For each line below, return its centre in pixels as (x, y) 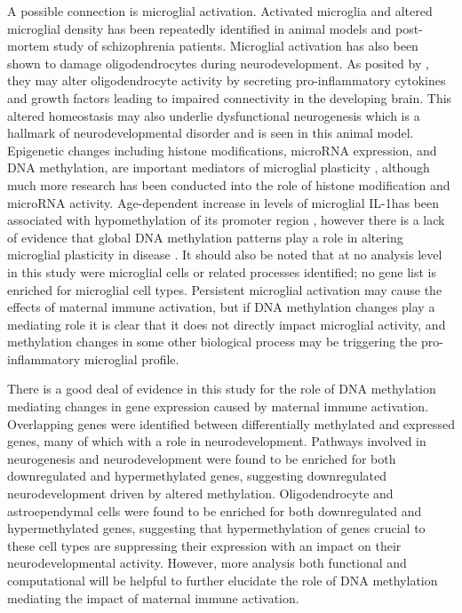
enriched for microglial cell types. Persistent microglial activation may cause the (225, 289)
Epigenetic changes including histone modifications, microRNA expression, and (222, 150)
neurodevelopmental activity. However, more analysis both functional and (207, 563)
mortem (28, 46)
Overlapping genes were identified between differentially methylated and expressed (231, 423)
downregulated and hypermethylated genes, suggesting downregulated (197, 476)
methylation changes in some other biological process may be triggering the (212, 342)
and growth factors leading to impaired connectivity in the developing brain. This (230, 97)
